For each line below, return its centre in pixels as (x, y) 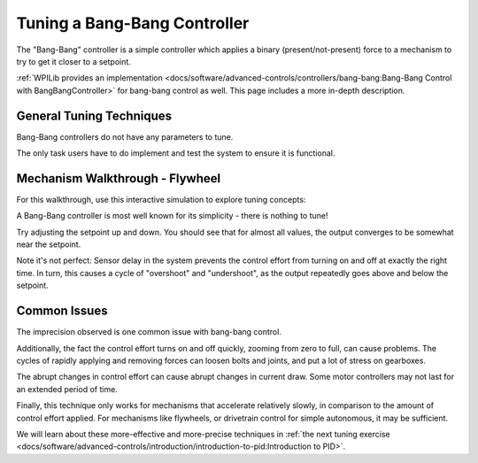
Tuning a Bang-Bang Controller (133, 23)
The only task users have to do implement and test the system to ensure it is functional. (176, 153)
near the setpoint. (49, 244)
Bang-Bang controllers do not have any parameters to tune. (125, 136)
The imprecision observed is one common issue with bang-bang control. (149, 332)
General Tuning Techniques (94, 116)
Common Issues (62, 311)
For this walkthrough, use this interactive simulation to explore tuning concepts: (161, 199)
